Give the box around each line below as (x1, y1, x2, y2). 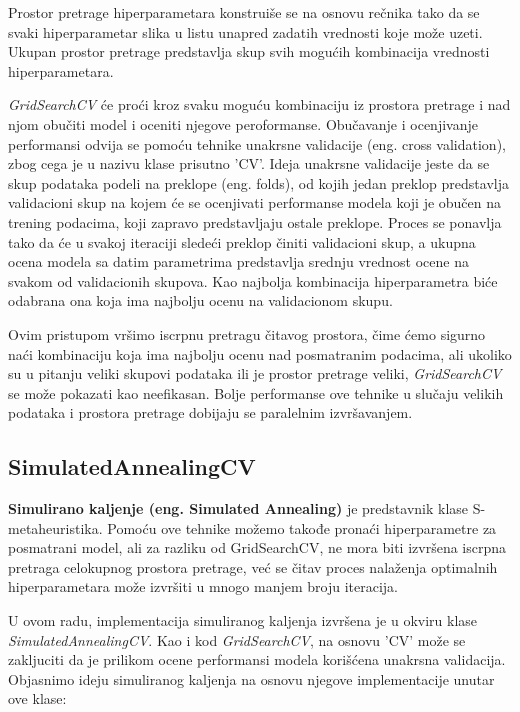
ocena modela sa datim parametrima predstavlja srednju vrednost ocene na (8, 251, 469, 272)
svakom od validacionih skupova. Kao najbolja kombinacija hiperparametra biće (8, 270, 498, 291)
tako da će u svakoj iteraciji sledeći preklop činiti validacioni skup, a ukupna (8, 231, 476, 252)
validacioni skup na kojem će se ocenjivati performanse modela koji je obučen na (8, 192, 502, 213)
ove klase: (8, 688, 67, 709)
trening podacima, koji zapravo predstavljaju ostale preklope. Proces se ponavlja (8, 211, 502, 232)
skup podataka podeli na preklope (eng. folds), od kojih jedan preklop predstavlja (8, 172, 509, 193)
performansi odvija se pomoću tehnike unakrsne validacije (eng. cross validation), (8, 133, 506, 154)
